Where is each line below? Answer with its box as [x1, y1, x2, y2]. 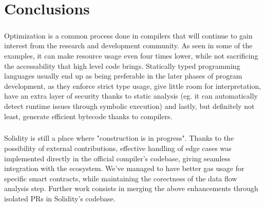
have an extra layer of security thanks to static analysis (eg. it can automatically [4, 90, 258, 101]
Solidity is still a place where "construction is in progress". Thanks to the [4, 133, 234, 143]
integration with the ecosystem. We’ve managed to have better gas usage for [4, 163, 244, 174]
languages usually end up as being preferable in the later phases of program [4, 70, 242, 81]
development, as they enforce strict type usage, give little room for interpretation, [4, 80, 261, 91]
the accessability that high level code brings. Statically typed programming [4, 60, 240, 71]
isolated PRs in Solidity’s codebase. [4, 193, 116, 204]
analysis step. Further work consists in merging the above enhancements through [4, 183, 258, 194]
